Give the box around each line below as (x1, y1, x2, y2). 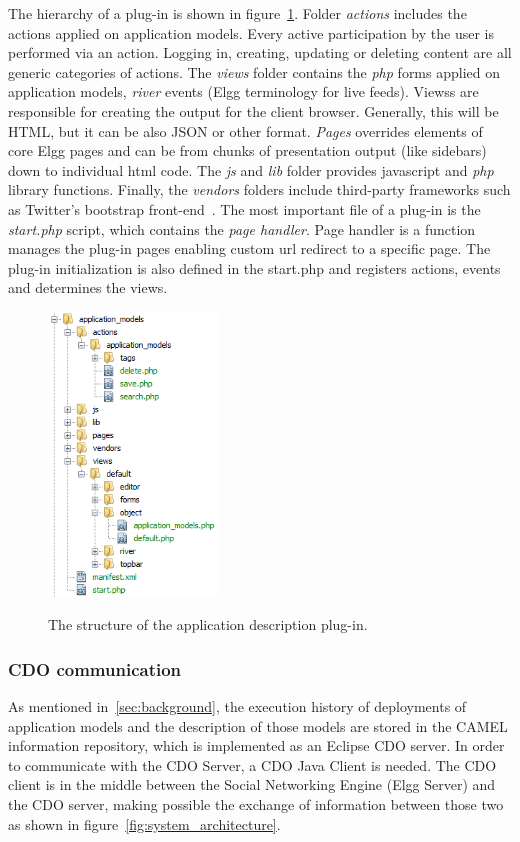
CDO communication (8, 656, 182, 681)
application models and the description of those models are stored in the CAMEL (8, 715, 508, 736)
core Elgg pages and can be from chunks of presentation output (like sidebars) (8, 140, 487, 161)
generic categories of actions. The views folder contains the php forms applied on (8, 61, 501, 82)
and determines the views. (8, 277, 168, 298)
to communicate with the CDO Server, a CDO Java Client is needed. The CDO (8, 754, 497, 775)
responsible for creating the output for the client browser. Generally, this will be (8, 100, 499, 121)
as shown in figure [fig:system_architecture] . (8, 813, 281, 834)
